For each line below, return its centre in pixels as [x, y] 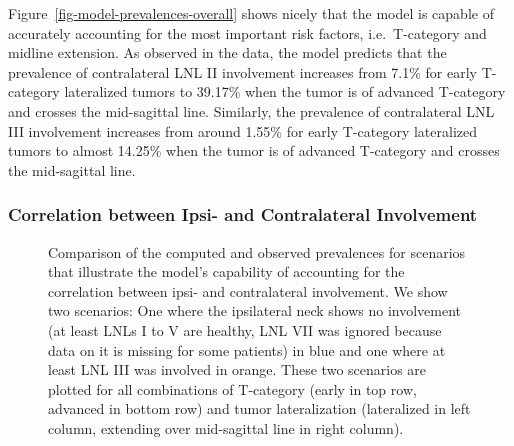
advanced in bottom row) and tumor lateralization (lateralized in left [259, 408]
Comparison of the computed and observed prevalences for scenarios [257, 251]
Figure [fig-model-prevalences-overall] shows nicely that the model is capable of [251, 13]
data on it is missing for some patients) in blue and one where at [247, 349]
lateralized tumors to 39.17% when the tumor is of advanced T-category [285, 91]
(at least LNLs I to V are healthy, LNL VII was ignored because [245, 329]
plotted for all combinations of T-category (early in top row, [232, 388]
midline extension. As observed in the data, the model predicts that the [227, 52]
